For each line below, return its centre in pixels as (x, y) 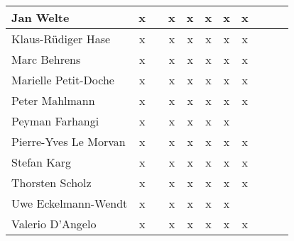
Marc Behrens (46, 59)
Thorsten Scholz (51, 183)
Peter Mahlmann (53, 100)
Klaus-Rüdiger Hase (61, 39)
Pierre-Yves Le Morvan (69, 141)
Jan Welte (40, 17)
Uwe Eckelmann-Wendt (70, 203)
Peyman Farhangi (55, 121)
